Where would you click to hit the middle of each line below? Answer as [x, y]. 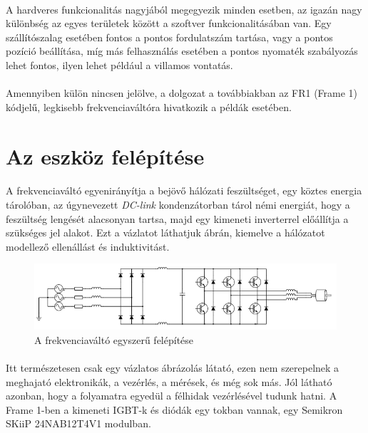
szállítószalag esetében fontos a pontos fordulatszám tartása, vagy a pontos [169, 37]
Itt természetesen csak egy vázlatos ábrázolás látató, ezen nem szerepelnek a [173, 367]
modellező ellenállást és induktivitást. [88, 246]
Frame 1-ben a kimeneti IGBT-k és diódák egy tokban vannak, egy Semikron [174, 409]
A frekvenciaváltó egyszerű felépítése [114, 339]
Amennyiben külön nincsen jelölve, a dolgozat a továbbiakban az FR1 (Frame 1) [182, 93]
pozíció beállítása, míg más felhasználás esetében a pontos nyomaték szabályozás [182, 51]
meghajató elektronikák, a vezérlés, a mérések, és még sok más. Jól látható [169, 381]
